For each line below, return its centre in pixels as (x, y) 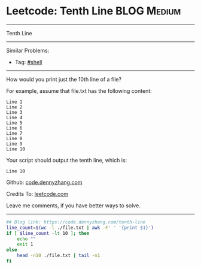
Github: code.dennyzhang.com (44, 182)
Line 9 (14, 144)
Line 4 (14, 117)
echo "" (26, 239)
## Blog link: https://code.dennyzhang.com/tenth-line (76, 222)
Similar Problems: (28, 50)
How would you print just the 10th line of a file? (64, 79)
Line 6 (14, 128)
